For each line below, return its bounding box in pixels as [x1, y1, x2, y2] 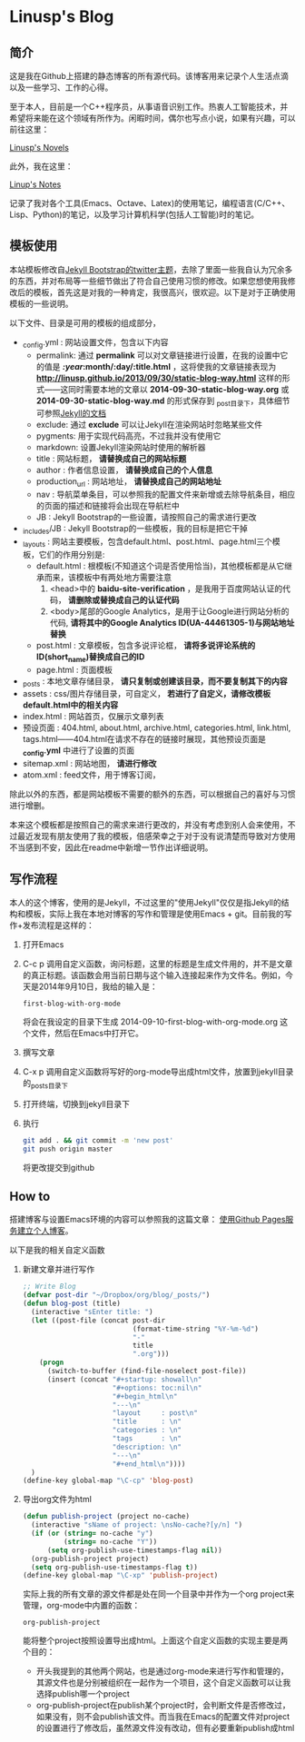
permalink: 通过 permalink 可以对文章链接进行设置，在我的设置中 [35, 350, 280, 361]
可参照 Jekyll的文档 [35, 408, 107, 419]
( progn [39, 1358, 64, 1368]
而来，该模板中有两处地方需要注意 [44, 571, 172, 582]
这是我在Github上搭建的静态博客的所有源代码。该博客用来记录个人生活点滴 [9, 71, 289, 81]
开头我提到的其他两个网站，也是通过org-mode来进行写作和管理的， [35, 1666, 289, 1677]
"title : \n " [112, 1417, 182, 1427]
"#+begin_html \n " [112, 1391, 178, 1401]
